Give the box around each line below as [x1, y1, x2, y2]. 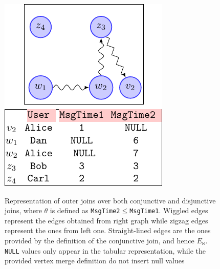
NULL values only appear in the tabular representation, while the [5, 245, 206, 256]
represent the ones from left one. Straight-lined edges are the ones [5, 225, 211, 236]
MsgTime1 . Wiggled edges [129, 205, 208, 216]
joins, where [5, 205, 42, 216]
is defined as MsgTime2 [50, 205, 120, 216]
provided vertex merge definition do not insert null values [5, 255, 185, 266]
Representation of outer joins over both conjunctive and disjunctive [5, 195, 216, 205]
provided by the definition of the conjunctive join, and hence [5, 235, 194, 246]
